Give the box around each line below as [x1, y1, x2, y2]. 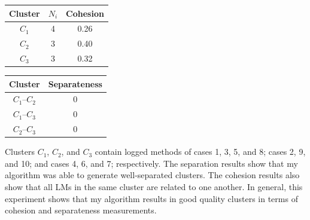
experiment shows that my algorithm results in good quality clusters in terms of [5, 192, 298, 204]
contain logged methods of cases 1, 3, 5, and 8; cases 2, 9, [95, 145, 306, 158]
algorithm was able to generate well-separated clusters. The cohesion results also [5, 169, 300, 181]
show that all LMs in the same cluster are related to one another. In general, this [5, 181, 303, 193]
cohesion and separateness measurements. [5, 204, 157, 216]
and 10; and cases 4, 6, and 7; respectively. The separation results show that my [5, 157, 298, 169]
